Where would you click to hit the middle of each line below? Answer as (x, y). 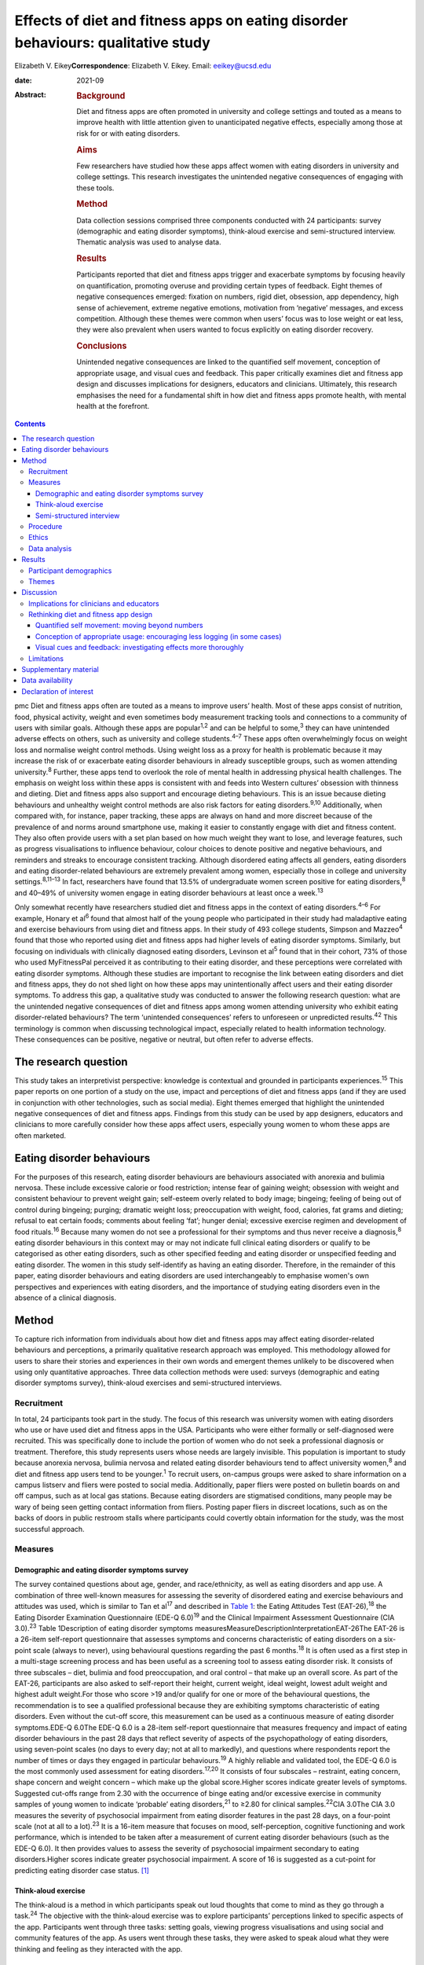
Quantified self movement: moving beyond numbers (119, 626)
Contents (30, 424)
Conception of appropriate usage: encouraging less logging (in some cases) (159, 636)
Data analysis (50, 548)
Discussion (39, 593)
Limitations (46, 658)
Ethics (38, 538)
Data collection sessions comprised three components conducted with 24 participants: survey (229, 220)
